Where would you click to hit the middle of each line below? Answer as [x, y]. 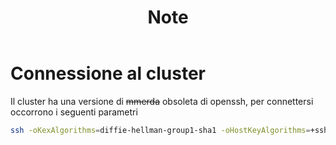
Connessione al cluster [108, 73]
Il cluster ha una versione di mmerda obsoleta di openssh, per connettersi [162, 101]
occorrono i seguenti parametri [74, 112]
